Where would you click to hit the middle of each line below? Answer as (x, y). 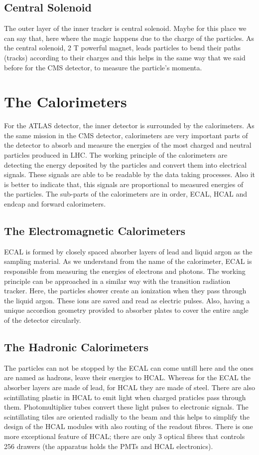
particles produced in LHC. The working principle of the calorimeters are (116, 155)
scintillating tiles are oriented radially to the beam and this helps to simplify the (127, 416)
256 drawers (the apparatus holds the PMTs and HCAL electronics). (109, 446)
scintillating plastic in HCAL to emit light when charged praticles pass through (125, 397)
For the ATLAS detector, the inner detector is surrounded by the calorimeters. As (129, 125)
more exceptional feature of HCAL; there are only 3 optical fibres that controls (125, 436)
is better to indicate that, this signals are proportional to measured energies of (124, 184)
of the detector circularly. (43, 320)
